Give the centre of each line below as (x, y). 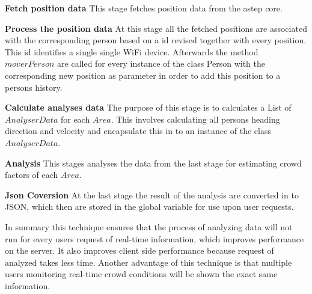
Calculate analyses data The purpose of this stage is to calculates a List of (148, 107)
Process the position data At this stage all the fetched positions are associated (156, 28)
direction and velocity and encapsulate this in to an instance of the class (138, 131)
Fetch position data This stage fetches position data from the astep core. (144, 8)
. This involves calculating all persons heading (195, 119)
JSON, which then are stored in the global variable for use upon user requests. (149, 207)
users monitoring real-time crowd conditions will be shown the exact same (141, 274)
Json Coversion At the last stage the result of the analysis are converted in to (152, 194)
